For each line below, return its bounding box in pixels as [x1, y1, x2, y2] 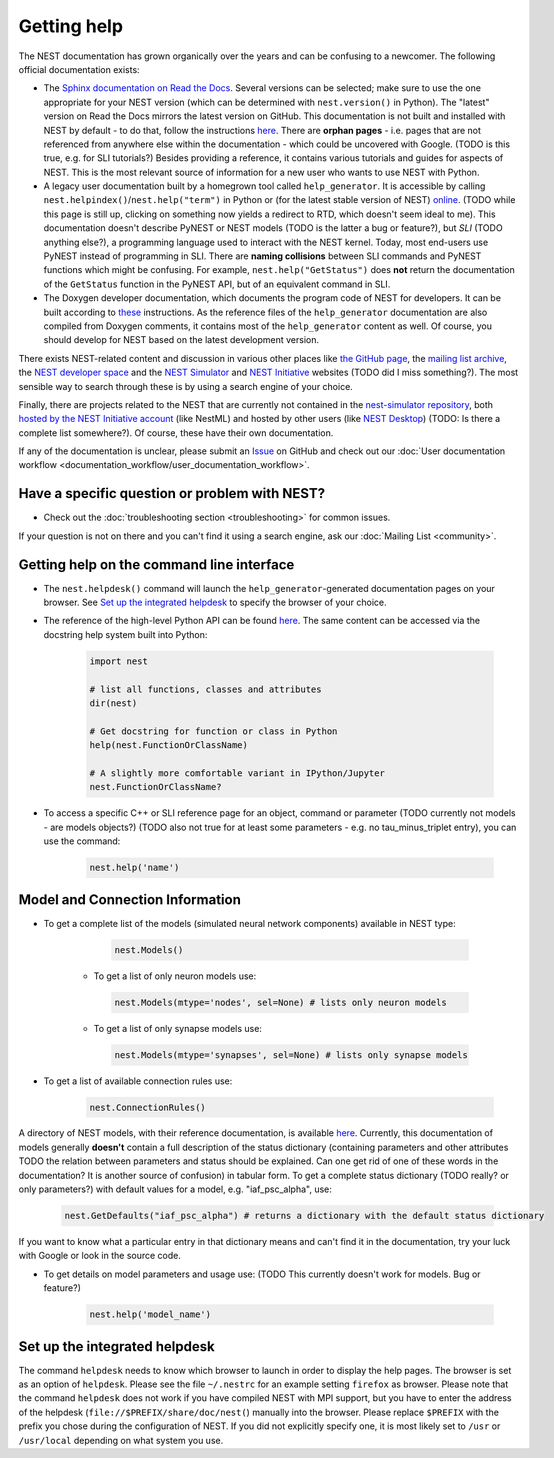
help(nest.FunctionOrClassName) [89, 740, 249, 751]
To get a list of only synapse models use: [93, 1022, 262, 1034]
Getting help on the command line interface [18, 556, 295, 573]
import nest [89, 655, 149, 667]
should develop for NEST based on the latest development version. [43, 334, 320, 346]
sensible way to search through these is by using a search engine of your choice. [18, 380, 354, 392]
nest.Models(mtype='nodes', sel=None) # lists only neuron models [114, 996, 447, 1008]
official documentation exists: [18, 63, 140, 75]
